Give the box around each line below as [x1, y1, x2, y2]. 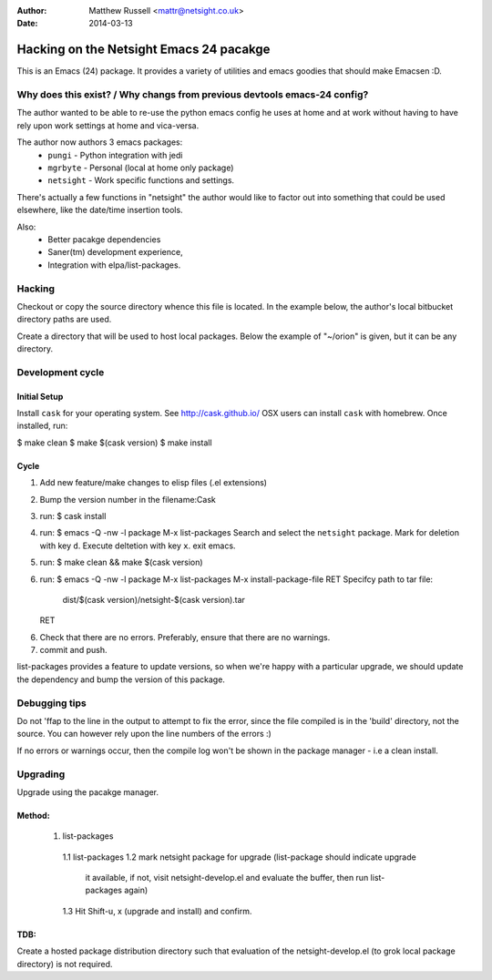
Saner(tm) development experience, [47, 247, 183, 258]
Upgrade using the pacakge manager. [16, 786, 159, 797]
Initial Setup [16, 391, 64, 402]
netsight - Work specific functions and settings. [47, 175, 235, 186]
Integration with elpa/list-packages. [47, 260, 181, 271]
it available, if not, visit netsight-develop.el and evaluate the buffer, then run [85, 873, 369, 883]
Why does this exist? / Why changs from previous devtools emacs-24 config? [16, 88, 369, 101]
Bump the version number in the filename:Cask [39, 494, 216, 505]
